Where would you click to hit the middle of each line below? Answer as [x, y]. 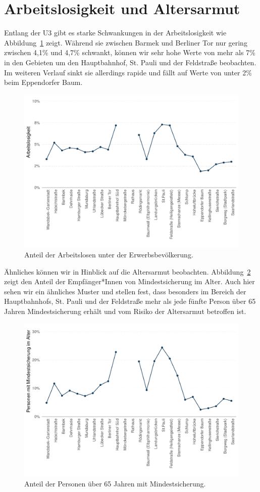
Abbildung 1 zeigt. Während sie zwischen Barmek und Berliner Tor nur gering [126, 42]
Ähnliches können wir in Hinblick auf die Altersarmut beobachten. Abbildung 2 [127, 271]
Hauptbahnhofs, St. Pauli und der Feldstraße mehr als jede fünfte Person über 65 [130, 301]
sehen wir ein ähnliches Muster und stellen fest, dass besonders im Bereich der [125, 291]
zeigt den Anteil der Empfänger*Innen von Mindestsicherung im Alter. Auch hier [129, 281]
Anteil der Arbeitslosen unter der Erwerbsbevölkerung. [109, 254]
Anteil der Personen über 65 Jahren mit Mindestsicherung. [115, 483]
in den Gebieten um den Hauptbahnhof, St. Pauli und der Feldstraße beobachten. [130, 62]
